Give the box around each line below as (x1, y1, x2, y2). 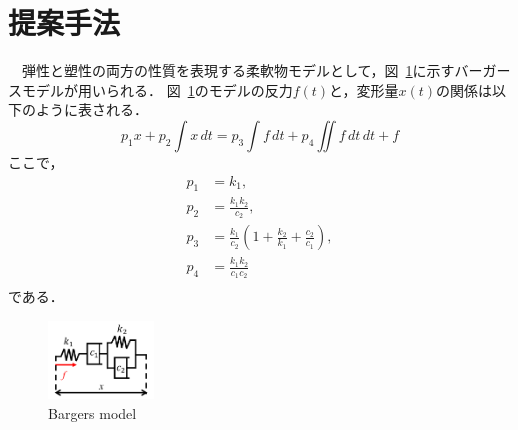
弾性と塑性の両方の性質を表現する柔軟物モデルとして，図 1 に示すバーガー (21, 60, 511, 81)
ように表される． (35, 99, 148, 120)
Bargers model (48, 403, 137, 424)
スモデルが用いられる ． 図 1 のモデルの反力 (8, 79, 293, 100)
